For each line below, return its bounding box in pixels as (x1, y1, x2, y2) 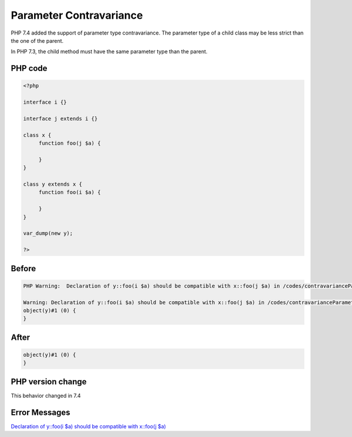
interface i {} (23, 99, 67, 105)
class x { (23, 132, 52, 138)
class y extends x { (23, 181, 82, 187)
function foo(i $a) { (38, 189, 101, 196)
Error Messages (11, 407, 70, 417)
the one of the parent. (11, 37, 64, 44)
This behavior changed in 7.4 (11, 392, 82, 399)
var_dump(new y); (23, 230, 73, 237)
